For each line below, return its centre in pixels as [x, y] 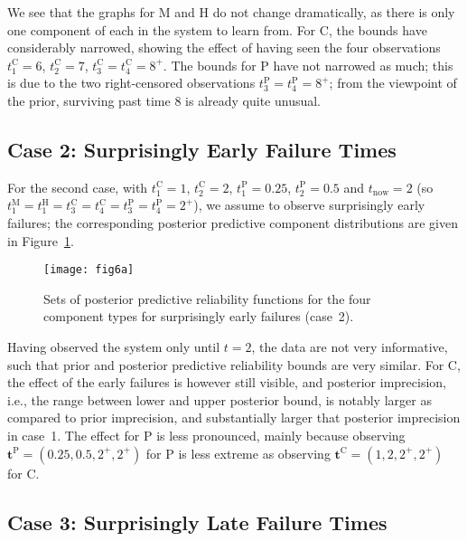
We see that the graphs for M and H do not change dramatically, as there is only [231, 12]
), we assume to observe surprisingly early [309, 205]
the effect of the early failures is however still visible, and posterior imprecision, [227, 382]
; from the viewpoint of [393, 83]
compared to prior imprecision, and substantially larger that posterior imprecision [234, 418]
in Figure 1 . [41, 240]
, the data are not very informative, [350, 346]
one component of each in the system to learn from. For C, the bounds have [217, 29]
